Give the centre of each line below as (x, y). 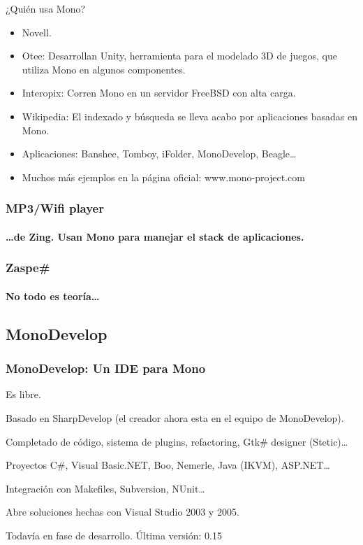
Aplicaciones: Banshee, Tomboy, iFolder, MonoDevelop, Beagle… (159, 154)
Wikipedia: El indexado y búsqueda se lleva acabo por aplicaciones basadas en (190, 116)
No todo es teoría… (53, 296)
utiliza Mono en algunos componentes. (104, 69)
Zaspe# (28, 268)
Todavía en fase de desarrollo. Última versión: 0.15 (114, 535)
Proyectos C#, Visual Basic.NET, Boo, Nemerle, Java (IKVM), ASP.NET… (168, 465)
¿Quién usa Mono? (46, 8)
